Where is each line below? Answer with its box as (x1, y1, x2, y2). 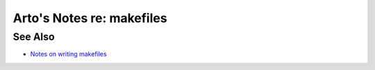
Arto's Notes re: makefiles (12, 10, 167, 26)
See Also (12, 30, 55, 43)
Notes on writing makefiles (30, 50, 107, 58)
